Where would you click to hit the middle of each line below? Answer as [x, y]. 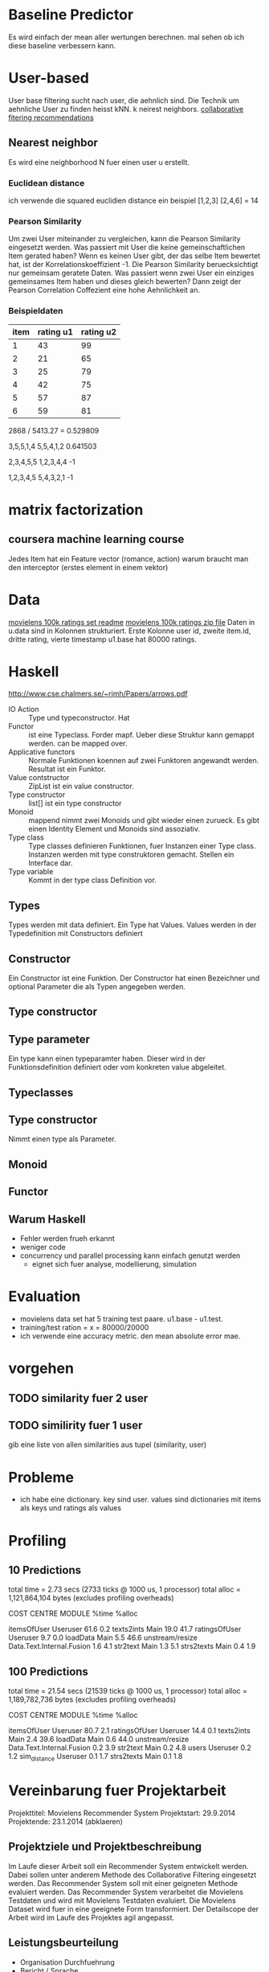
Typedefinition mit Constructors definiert [75, 934]
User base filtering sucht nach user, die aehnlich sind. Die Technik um [124, 100]
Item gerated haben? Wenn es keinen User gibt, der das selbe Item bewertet [134, 256]
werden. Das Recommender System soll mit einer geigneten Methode [123, 1883]
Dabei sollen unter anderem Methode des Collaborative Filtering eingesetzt [132, 1875]
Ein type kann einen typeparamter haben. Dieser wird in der [107, 1058]
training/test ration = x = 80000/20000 [84, 1328]
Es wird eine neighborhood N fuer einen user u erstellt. [99, 162]
